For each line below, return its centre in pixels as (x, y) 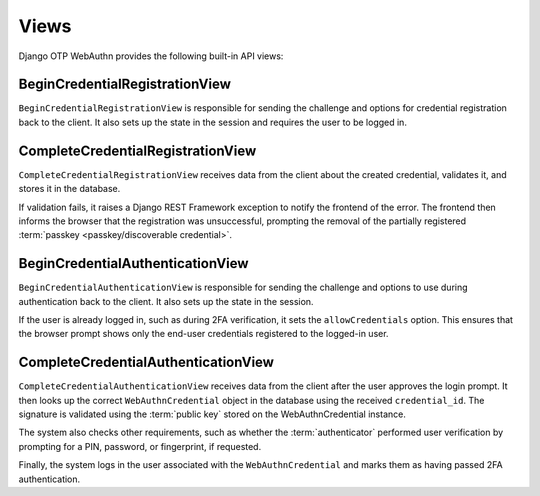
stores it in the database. (69, 189)
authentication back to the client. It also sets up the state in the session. (166, 301)
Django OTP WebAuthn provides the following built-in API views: (151, 56)
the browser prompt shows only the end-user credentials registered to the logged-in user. (203, 334)
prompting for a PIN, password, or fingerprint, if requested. (140, 446)
